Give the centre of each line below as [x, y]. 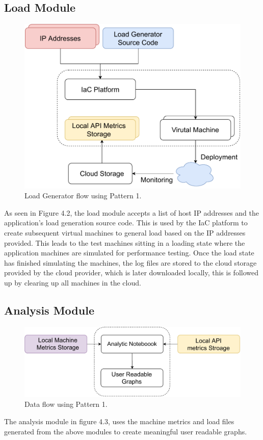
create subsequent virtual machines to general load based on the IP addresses [125, 233]
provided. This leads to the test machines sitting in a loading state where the [125, 242]
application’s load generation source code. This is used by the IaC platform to [126, 223]
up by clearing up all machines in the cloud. [73, 283]
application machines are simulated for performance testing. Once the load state [129, 253]
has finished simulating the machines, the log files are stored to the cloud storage [130, 262]
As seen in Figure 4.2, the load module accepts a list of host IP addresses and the [131, 212]
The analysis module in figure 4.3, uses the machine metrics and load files [119, 421]
